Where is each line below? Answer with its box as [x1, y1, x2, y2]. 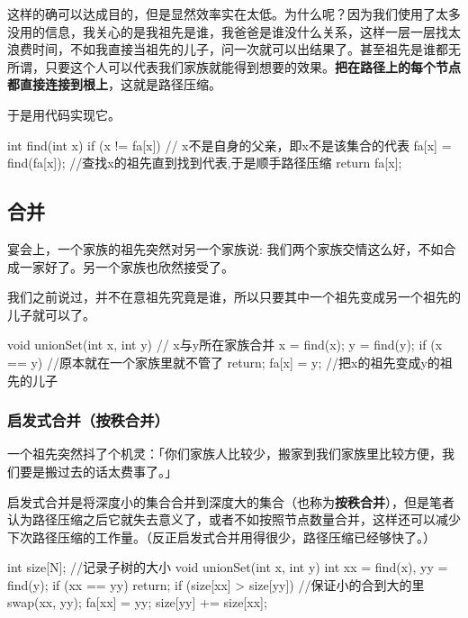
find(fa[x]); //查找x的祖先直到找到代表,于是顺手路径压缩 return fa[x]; [7, 153, 402, 172]
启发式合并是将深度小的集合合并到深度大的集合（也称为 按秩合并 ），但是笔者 [7, 492, 454, 511]
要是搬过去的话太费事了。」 [19, 461, 177, 480]
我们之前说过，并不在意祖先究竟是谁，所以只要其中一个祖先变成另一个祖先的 [7, 287, 461, 306]
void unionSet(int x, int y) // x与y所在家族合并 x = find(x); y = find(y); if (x [7, 335, 443, 354]
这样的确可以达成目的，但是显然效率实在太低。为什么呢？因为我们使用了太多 [7, 5, 461, 23]
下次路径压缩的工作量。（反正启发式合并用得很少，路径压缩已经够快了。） [7, 527, 436, 546]
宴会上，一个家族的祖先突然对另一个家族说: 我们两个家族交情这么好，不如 [7, 239, 444, 258]
